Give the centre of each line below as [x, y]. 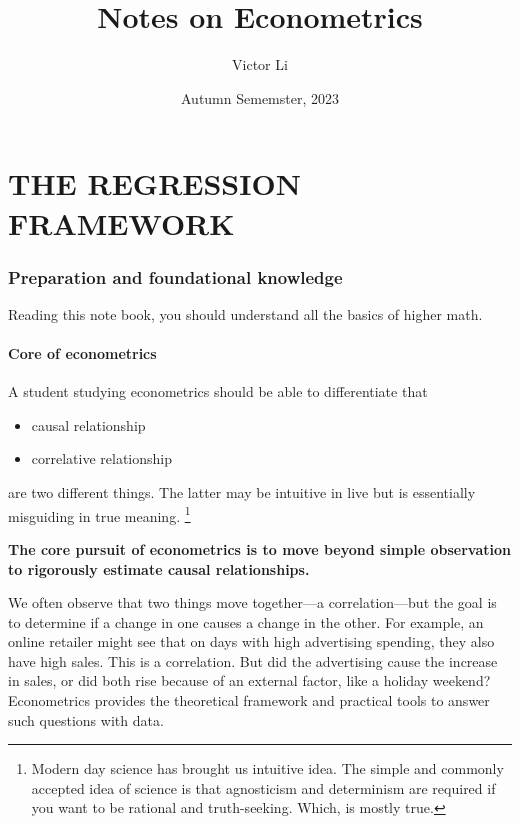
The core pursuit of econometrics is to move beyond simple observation [259, 548]
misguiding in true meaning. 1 [99, 514]
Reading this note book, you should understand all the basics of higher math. [245, 313]
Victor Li [260, 64]
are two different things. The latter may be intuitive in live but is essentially [242, 492]
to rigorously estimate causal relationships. [159, 568]
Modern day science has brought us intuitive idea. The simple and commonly [267, 768]
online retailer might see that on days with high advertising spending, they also [251, 641]
